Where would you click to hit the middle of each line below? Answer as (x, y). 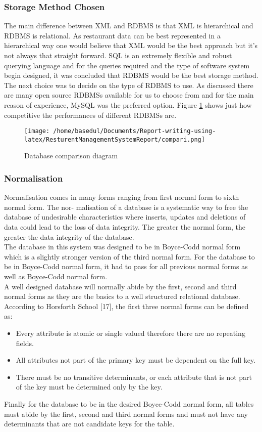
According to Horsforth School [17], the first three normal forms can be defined (126, 306)
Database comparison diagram (71, 156)
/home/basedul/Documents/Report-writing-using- (135, 131)
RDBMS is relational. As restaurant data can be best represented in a (112, 35)
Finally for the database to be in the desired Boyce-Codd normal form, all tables (129, 403)
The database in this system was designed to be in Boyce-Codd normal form (122, 247)
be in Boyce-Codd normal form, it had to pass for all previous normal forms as (126, 266)
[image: (37, 131)
